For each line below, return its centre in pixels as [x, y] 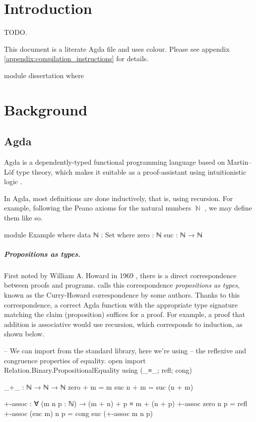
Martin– [239, 162]
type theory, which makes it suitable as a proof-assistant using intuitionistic [131, 171]
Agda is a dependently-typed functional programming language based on [115, 162]
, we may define [228, 208]
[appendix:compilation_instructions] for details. [76, 58]
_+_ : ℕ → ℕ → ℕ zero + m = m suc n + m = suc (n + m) [99, 386]
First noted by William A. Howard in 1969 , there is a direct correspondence [120, 275]
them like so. [23, 218]
